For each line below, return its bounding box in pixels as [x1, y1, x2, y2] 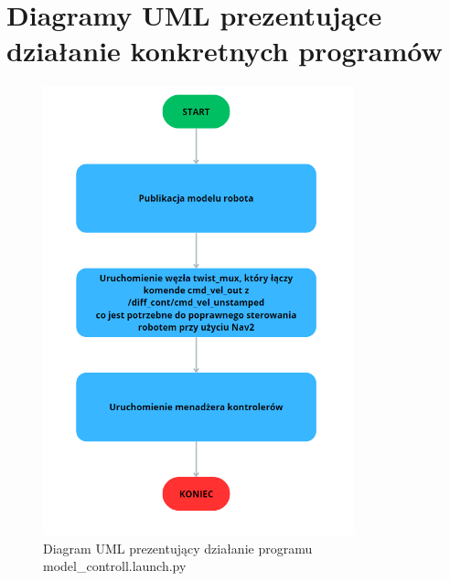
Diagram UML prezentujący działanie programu [43, 538, 313, 557]
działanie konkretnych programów [6, 32, 443, 69]
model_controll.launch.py [43, 556, 187, 576]
